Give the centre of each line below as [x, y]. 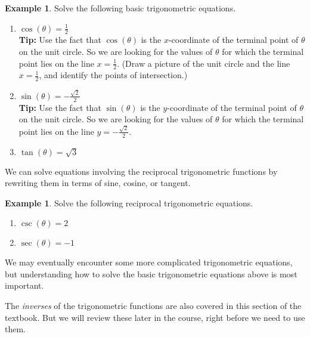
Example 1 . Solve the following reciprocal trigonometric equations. [129, 202]
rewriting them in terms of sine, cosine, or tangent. [98, 183]
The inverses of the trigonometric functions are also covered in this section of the [153, 306]
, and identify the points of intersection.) [113, 75]
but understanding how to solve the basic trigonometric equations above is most [151, 273]
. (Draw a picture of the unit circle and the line [204, 63]
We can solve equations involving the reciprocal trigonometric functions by [141, 171]
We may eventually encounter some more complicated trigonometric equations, [149, 262]
